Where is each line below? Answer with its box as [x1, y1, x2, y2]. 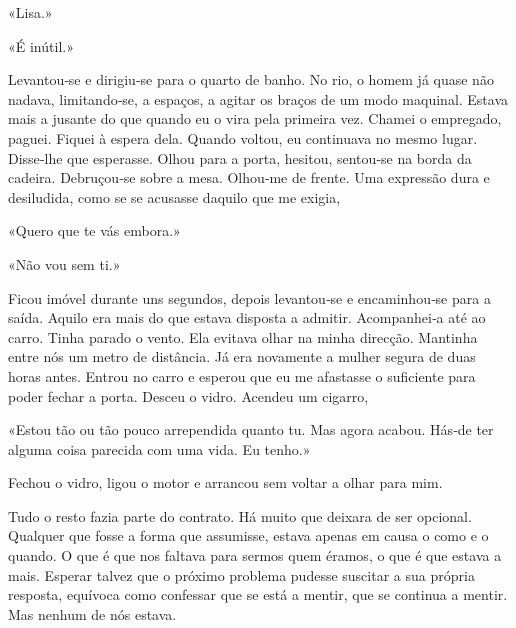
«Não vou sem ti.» [8, 253, 121, 274]
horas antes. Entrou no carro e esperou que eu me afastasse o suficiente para [8, 365, 476, 386]
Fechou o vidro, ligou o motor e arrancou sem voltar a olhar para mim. [8, 472, 443, 493]
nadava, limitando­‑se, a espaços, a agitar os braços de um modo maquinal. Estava [8, 88, 509, 109]
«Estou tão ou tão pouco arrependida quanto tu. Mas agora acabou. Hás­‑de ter [8, 419, 494, 440]
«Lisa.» [8, 2, 53, 22]
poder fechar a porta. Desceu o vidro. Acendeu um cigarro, [8, 385, 369, 406]
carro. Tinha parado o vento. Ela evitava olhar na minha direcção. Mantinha [8, 326, 478, 347]
